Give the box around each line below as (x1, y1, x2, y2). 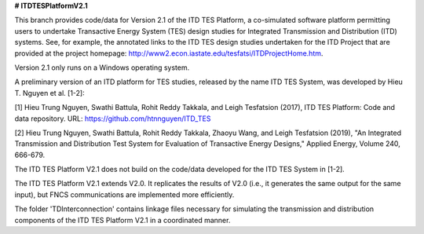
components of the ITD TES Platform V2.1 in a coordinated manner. (14, 215, 231, 225)
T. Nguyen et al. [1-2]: (14, 88, 86, 97)
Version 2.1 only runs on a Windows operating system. (14, 63, 190, 72)
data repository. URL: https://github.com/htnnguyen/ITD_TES (14, 114, 211, 123)
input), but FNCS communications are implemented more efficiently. (14, 189, 235, 199)
